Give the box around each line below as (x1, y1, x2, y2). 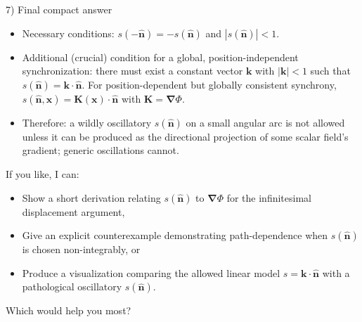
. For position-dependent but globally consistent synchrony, (82, 77, 337, 91)
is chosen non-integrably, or (22, 242, 141, 257)
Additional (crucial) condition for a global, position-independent (22, 49, 299, 64)
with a (322, 265, 350, 280)
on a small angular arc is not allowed (186, 115, 345, 129)
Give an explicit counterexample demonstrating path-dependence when (22, 228, 328, 243)
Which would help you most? (6, 303, 131, 318)
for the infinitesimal (226, 190, 311, 205)
